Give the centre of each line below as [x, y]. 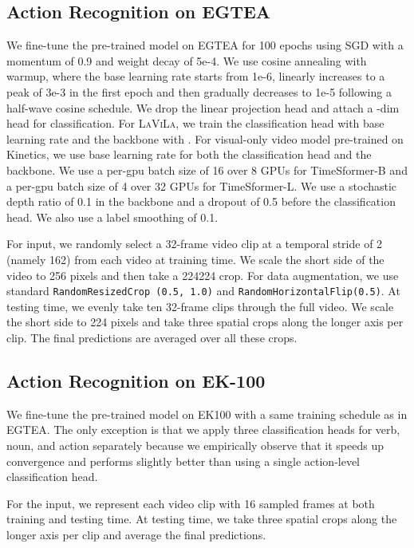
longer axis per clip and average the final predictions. [136, 534]
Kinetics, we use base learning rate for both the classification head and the [189, 154]
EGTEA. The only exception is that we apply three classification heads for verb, [203, 430]
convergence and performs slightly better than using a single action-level [183, 461]
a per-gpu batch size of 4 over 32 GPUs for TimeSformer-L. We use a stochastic [202, 185]
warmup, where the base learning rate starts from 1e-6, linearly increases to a [196, 76]
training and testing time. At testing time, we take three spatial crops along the [202, 519]
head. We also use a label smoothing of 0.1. [112, 217]
